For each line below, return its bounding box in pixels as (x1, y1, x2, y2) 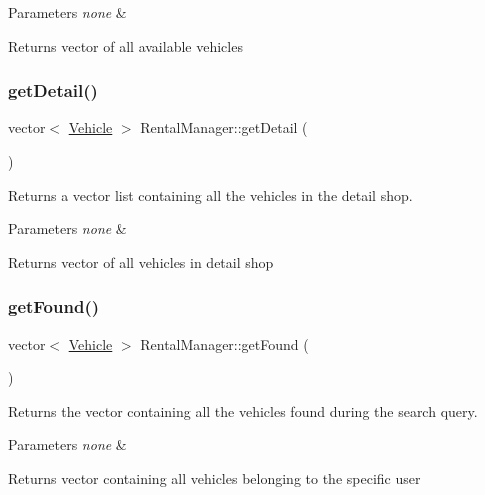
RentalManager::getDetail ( (140, 117, 308, 138)
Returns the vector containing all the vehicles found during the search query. (8, 400, 478, 421)
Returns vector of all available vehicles (8, 35, 243, 56)
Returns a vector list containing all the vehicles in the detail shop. (8, 184, 413, 205)
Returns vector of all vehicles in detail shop (8, 251, 274, 272)
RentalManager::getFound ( (140, 333, 309, 354)
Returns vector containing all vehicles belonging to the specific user (8, 467, 421, 488)
